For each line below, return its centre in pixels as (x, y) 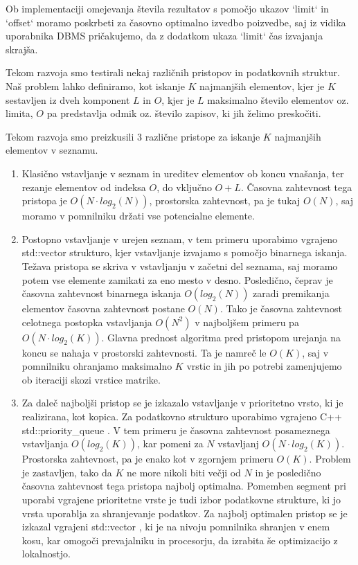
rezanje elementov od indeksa (84, 187)
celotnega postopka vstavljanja (87, 322)
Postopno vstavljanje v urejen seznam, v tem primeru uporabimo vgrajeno (180, 239)
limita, (19, 113)
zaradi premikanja (291, 293)
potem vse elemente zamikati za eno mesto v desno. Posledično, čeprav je (177, 279)
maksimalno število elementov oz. (278, 99)
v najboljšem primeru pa (247, 322)
